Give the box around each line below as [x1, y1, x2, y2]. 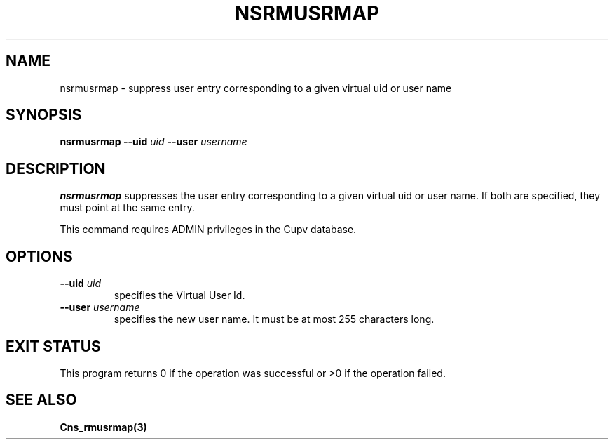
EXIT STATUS [6, 337, 101, 355]
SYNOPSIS [6, 106, 82, 124]
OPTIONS [6, 247, 73, 265]
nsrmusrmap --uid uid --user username [60, 135, 247, 148]
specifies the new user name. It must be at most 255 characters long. [114, 313, 435, 326]
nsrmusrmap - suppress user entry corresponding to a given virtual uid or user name [60, 81, 452, 94]
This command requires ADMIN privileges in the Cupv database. [60, 223, 357, 236]
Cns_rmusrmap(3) [60, 420, 147, 433]
